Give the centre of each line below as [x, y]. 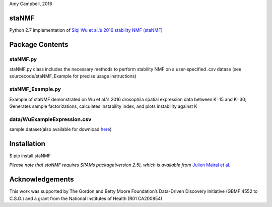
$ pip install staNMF [30, 156]
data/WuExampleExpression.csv [50, 119]
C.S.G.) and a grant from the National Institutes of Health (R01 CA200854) [86, 198]
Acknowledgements [42, 180]
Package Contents [39, 45]
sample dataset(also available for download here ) [60, 129]
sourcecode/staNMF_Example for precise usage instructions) [73, 76]
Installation [27, 144]
